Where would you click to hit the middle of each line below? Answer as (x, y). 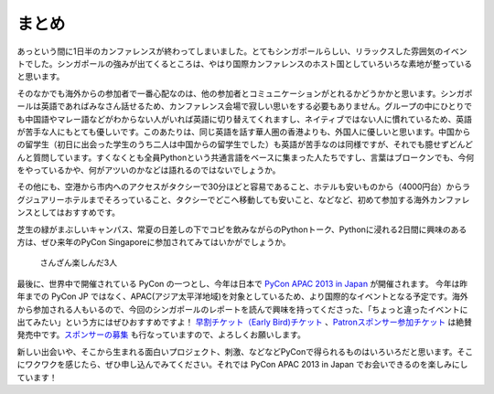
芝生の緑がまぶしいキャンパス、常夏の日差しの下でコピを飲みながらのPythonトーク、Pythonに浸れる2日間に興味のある (242, 229)
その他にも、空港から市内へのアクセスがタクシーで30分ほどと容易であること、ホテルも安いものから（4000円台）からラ (244, 186)
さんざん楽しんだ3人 (79, 263)
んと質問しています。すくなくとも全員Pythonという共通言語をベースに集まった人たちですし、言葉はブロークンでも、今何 (246, 157)
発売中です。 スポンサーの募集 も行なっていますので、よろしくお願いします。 (161, 335)
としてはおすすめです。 (76, 213)
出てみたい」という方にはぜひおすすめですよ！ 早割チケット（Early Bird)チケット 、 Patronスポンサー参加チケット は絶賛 (245, 322)
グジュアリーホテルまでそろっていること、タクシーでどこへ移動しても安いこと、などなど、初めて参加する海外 (223, 199)
